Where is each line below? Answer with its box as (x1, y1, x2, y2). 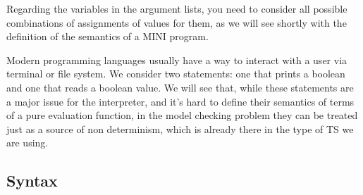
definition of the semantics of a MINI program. (6, 29, 209, 44)
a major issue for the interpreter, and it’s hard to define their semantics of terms (6, 94, 355, 108)
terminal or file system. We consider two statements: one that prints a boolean (6, 66, 345, 81)
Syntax (6, 170, 58, 191)
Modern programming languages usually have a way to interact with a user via (6, 52, 347, 67)
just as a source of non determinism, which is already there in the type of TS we (6, 121, 354, 136)
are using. (6, 135, 49, 150)
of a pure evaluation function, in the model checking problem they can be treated (6, 108, 358, 122)
